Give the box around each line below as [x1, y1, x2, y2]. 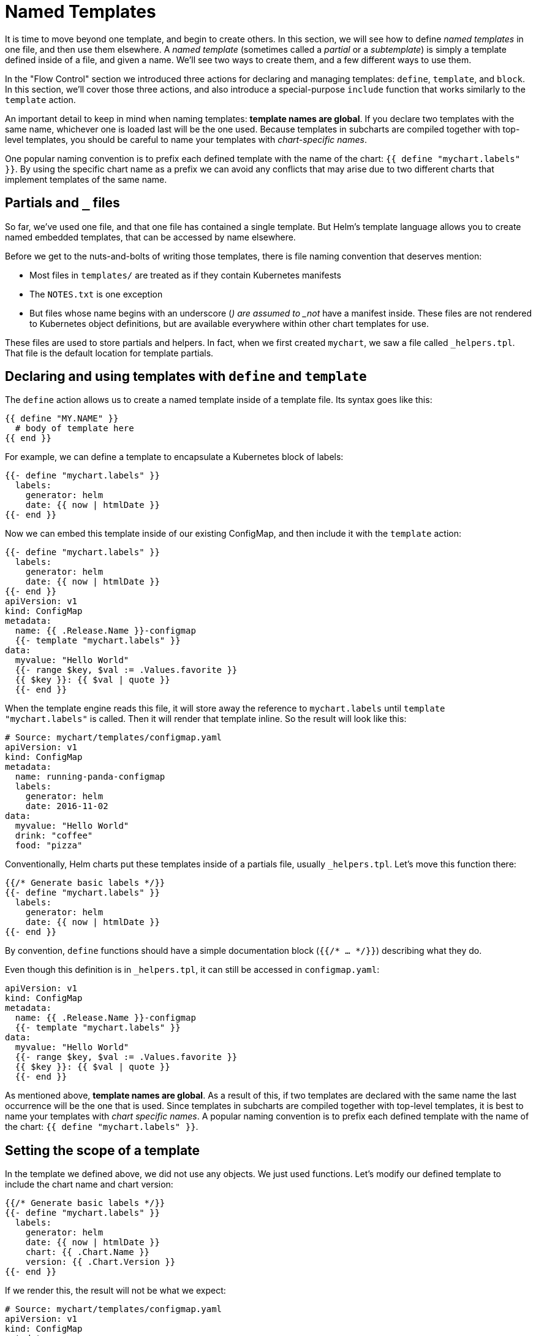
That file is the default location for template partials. [5, 347, 214, 358]
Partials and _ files [5, 195, 120, 211]
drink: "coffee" [15, 831, 93, 841]
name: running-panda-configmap [15, 772, 165, 782]
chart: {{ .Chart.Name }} [25, 1247, 150, 1257]
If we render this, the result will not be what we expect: [5, 1285, 226, 1296]
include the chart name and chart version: [5, 1179, 173, 1190]
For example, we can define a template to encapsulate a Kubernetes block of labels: [5, 451, 344, 463]
